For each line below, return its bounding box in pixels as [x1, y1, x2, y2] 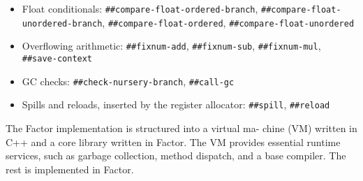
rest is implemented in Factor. [6, 161, 134, 176]
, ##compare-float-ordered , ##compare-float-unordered [102, 15, 355, 29]
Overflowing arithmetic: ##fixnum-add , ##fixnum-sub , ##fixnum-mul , [22, 38, 321, 53]
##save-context [22, 53, 93, 64]
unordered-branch [22, 18, 103, 29]
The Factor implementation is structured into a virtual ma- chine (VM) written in [6, 120, 357, 135]
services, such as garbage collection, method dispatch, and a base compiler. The [6, 148, 346, 163]
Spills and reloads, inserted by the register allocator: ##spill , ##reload [22, 97, 330, 112]
